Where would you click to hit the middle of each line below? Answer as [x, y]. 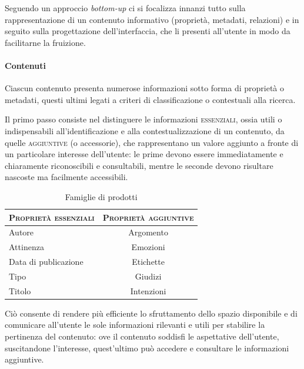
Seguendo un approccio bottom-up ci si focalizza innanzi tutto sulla [125, 8]
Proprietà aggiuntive [148, 217]
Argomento [148, 232]
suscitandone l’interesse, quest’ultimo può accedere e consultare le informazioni [147, 348]
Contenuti [25, 65]
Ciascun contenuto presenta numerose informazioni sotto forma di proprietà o [144, 88]
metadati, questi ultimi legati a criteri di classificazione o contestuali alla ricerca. [150, 99]
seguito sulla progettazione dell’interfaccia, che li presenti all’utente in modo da [148, 31]
